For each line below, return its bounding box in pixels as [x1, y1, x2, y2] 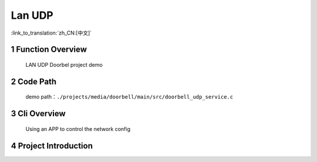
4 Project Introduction [11, 141, 93, 151]
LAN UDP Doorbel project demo [25, 61, 103, 68]
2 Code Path [11, 76, 57, 86]
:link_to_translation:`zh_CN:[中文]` [11, 29, 92, 36]
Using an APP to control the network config [25, 125, 131, 132]
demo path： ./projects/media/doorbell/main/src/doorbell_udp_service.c [25, 93, 234, 100]
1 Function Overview [11, 45, 87, 55]
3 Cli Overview [11, 109, 66, 119]
